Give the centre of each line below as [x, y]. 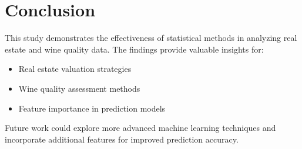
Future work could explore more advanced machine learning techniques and [140, 128]
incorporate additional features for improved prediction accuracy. [122, 139]
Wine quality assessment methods [79, 88]
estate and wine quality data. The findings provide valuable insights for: [134, 49]
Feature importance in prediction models [92, 108]
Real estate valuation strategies [75, 69]
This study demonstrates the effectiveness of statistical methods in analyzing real [151, 38]
